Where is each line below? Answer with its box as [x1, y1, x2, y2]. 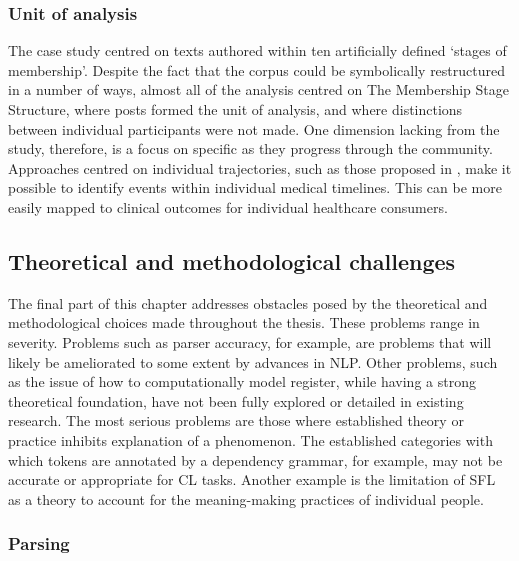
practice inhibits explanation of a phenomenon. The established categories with [8, 429, 493, 450]
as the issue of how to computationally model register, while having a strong [8, 371, 476, 392]
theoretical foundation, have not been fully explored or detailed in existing [8, 390, 464, 411]
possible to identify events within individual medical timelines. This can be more [8, 177, 502, 198]
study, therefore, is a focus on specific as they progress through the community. [8, 138, 493, 159]
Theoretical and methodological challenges [8, 245, 456, 276]
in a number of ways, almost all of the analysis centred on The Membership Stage [8, 79, 509, 100]
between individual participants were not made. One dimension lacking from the [8, 118, 500, 139]
